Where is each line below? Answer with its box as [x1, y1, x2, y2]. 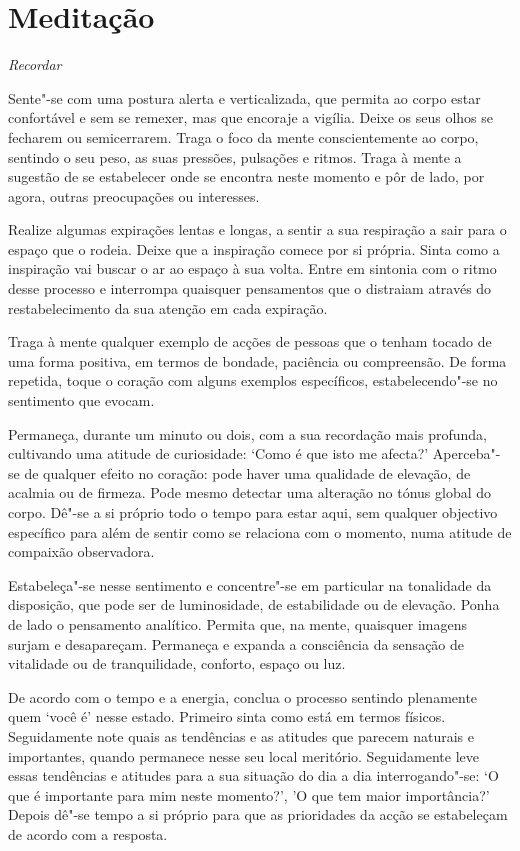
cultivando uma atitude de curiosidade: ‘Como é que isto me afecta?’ [8, 443, 429, 464]
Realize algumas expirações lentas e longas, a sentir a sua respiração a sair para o [8, 219, 507, 240]
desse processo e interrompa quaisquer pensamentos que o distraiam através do [8, 278, 492, 299]
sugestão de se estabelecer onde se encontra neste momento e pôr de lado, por [8, 166, 485, 187]
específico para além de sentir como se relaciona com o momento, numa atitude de [8, 521, 512, 542]
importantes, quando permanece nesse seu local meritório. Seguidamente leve [8, 745, 479, 766]
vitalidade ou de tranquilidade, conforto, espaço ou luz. [8, 653, 346, 674]
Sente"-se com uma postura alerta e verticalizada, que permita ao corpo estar [8, 87, 481, 108]
